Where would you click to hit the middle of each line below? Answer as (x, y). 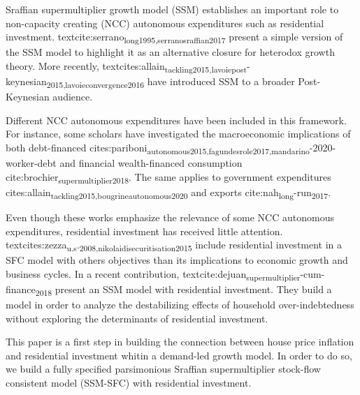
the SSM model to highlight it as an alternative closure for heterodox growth (170, 52)
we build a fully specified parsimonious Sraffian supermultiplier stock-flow (163, 369)
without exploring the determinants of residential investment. (137, 318)
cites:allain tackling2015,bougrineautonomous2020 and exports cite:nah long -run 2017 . (168, 193)
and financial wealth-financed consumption (151, 163)
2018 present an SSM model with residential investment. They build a (183, 290)
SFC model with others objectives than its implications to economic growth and (177, 260)
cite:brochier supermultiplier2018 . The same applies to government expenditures (168, 177)
